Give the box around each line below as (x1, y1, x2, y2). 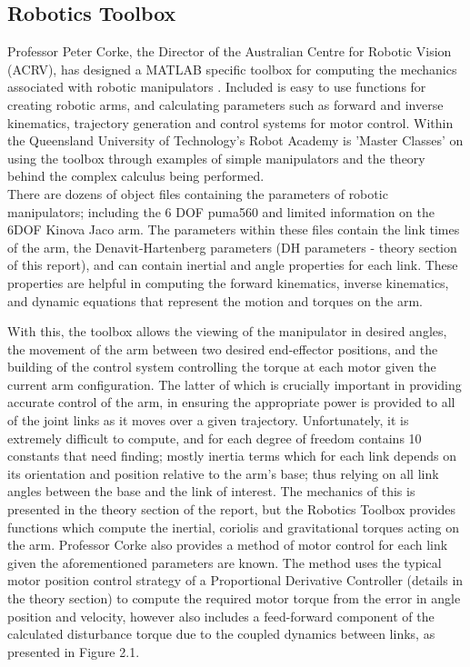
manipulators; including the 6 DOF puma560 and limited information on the (7, 202, 435, 221)
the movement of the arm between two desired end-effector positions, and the (7, 339, 438, 358)
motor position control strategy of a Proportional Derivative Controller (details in (7, 571, 464, 590)
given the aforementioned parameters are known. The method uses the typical (7, 553, 442, 572)
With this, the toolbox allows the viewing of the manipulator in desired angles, (7, 322, 447, 341)
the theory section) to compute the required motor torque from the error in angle (7, 589, 461, 608)
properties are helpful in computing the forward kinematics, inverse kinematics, (7, 273, 449, 292)
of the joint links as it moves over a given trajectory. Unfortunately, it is (7, 411, 409, 430)
